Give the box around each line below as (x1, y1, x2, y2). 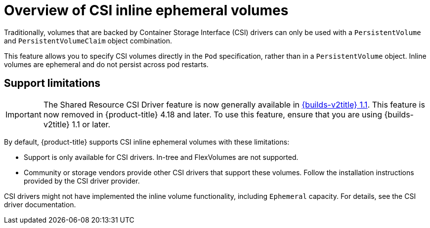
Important (5, 109, 42, 119)
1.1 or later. (72, 119, 111, 129)
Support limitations (4, 77, 101, 90)
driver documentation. (4, 200, 76, 209)
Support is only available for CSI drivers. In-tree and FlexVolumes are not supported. (24, 152, 299, 161)
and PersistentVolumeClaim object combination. (4, 36, 172, 45)
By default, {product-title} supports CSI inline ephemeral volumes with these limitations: (4, 137, 290, 146)
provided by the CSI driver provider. (24, 176, 140, 185)
